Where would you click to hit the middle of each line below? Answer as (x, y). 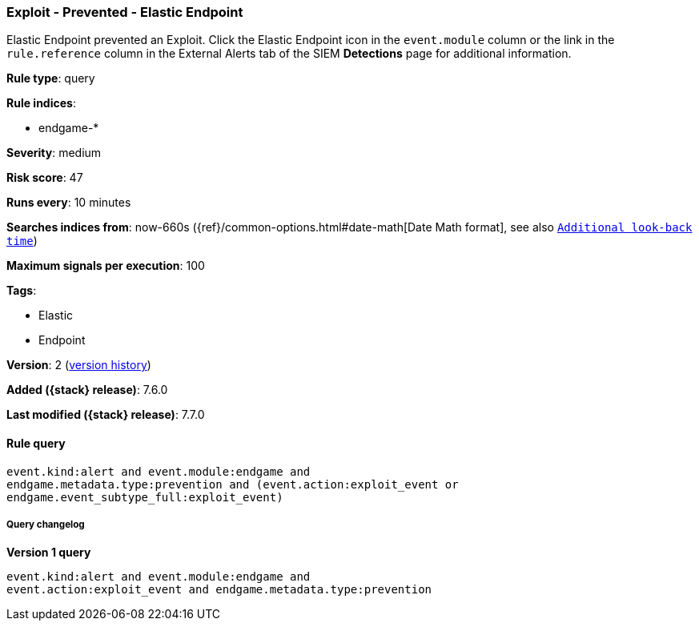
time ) (22, 241)
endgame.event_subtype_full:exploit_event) (145, 497)
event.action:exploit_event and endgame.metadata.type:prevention (219, 590)
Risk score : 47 (45, 178)
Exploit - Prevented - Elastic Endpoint (125, 12)
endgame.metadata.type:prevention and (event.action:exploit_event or (233, 484)
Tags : (22, 291)
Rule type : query (51, 78)
